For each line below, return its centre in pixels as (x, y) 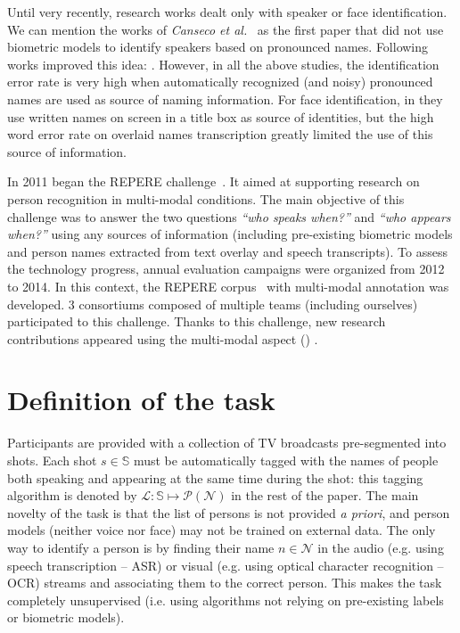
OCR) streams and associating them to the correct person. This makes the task (225, 583)
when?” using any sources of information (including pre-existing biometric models (230, 234)
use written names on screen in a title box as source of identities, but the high (221, 116)
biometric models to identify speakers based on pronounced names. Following (218, 47)
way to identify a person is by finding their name (141, 547)
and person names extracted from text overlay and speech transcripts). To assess (227, 251)
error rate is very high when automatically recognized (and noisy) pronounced (220, 82)
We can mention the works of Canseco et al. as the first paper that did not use (226, 29)
